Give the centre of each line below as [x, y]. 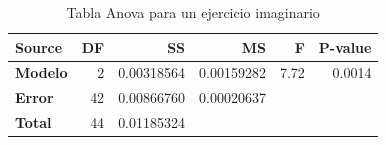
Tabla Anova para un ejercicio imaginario [193, 12]
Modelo [41, 72]
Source [39, 46]
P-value [345, 46]
